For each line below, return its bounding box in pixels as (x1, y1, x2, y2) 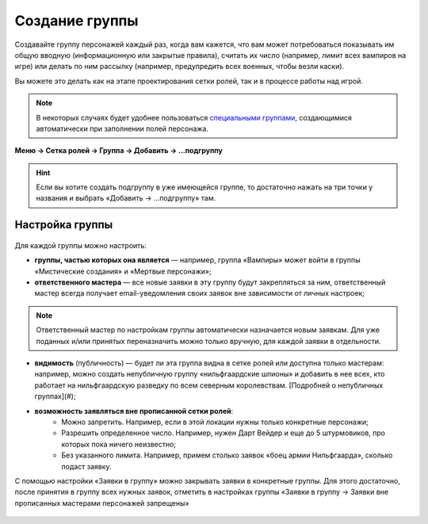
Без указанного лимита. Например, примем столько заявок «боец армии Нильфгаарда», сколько (61, 450, 393, 460)
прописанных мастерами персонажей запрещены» (14, 498, 189, 507)
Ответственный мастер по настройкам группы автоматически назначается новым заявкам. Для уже (36, 325, 380, 335)
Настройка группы (14, 218, 113, 231)
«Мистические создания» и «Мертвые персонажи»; (34, 266, 212, 276)
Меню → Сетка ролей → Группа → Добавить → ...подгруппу (14, 146, 224, 155)
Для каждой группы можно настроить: (14, 240, 147, 250)
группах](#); (34, 392, 76, 401)
